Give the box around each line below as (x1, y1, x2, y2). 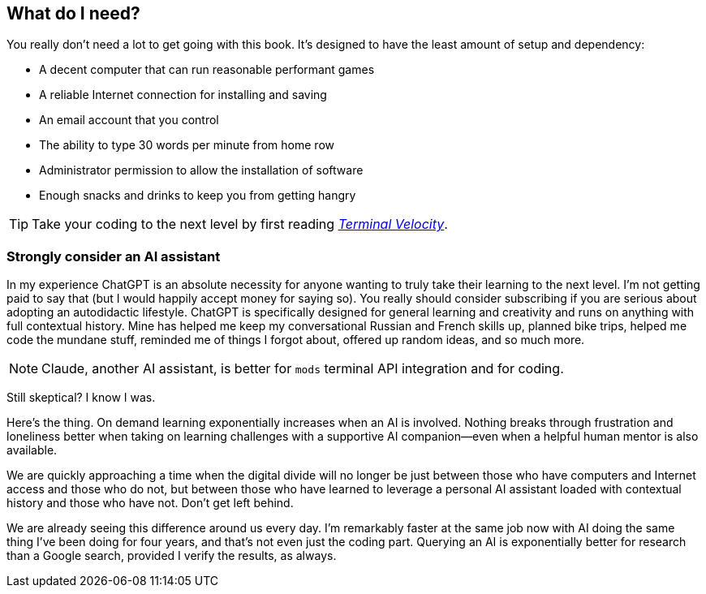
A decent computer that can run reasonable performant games (39, 62, 375, 77)
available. (6, 443, 58, 458)
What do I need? (6, 3, 140, 24)
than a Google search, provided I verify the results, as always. (6, 549, 337, 563)
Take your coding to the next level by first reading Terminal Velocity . (32, 216, 448, 233)
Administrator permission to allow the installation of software (39, 163, 364, 178)
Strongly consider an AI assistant (6, 247, 221, 265)
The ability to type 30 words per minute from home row (39, 138, 334, 153)
